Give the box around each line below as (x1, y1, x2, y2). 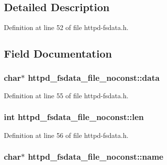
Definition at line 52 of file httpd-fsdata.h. (4, 22, 129, 32)
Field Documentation (4, 46, 112, 61)
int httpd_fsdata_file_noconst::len (4, 111, 144, 123)
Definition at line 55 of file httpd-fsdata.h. (4, 90, 129, 100)
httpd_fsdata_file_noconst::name (28, 150, 164, 163)
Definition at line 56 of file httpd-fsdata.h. (4, 130, 129, 140)
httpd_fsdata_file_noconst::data (28, 71, 160, 83)
